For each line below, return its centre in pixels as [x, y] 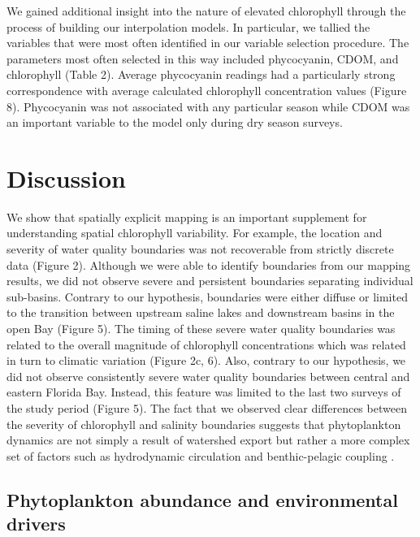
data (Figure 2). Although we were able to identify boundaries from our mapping [209, 264]
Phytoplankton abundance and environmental [202, 499]
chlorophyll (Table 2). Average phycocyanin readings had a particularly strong [201, 74]
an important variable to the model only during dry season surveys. [175, 122]
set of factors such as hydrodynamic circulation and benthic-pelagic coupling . [201, 455]
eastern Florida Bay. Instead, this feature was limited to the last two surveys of [204, 392]
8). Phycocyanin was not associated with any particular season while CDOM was [208, 106]
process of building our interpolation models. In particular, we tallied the [188, 26]
